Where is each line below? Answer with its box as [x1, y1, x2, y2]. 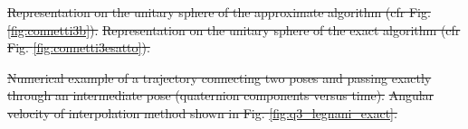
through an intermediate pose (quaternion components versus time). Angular [7, 86, 435, 105]
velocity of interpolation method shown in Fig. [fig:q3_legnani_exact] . [7, 103, 397, 122]
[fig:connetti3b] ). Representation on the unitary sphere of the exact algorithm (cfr [7, 20, 461, 39]
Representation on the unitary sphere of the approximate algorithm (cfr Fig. [7, 3, 431, 21]
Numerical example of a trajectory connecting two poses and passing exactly [7, 68, 432, 87]
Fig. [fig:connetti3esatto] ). [7, 38, 150, 57]
